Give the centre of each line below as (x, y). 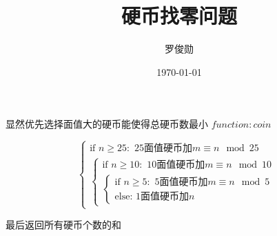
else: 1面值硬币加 (152, 197)
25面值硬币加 (163, 149)
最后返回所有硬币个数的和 (63, 225)
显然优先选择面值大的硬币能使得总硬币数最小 (107, 124)
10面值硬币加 (176, 165)
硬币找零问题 (179, 16)
